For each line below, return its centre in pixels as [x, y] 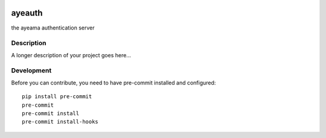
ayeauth [27, 13]
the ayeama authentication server [53, 28]
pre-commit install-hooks [60, 122]
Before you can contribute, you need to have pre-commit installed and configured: [113, 83]
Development [31, 71]
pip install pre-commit [57, 97]
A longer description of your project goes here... [71, 55]
